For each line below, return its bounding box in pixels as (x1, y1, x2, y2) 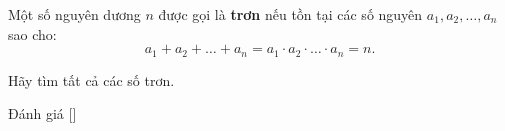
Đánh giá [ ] (8, 103, 77, 124)
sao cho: (8, 23, 57, 44)
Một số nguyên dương (8, 4, 141, 24)
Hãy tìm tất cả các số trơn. (8, 69, 175, 90)
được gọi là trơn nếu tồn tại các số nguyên (158, 4, 423, 24)
